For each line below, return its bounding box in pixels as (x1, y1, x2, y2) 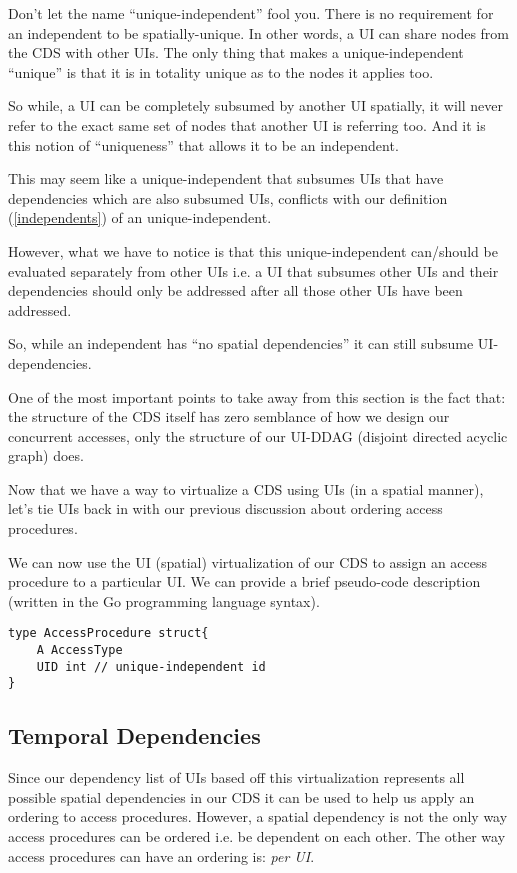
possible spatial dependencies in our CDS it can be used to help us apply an (8, 786, 475, 807)
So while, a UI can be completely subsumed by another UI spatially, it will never (8, 95, 503, 116)
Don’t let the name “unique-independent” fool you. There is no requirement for (8, 3, 494, 23)
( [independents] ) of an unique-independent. (8, 207, 272, 228)
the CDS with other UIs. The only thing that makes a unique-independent (8, 42, 464, 63)
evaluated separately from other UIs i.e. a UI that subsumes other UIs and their (8, 260, 499, 281)
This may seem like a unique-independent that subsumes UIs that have (8, 168, 444, 189)
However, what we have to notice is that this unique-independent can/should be (8, 240, 498, 261)
